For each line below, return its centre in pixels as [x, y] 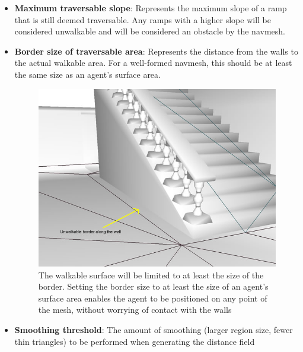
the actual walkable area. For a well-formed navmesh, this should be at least [153, 63]
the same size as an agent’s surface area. [87, 74]
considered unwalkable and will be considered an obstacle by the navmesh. [150, 31]
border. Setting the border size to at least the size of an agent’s [153, 286]
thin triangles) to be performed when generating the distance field [135, 341]
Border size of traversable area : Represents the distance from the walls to [156, 51]
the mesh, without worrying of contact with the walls [135, 310]
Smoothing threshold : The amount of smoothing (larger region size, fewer [154, 330]
